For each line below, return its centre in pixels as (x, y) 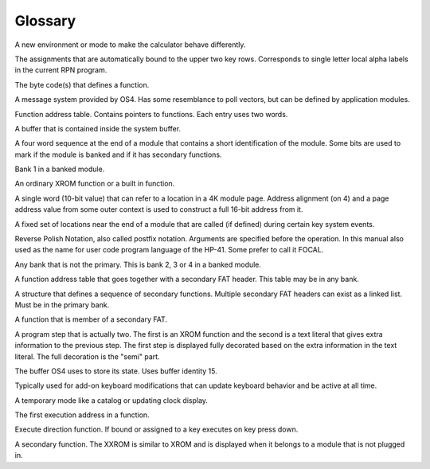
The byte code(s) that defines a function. (82, 84)
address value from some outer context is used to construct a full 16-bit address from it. (159, 209)
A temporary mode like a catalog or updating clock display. (111, 400)
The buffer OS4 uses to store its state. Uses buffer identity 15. (116, 371)
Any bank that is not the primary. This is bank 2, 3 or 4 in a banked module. (138, 264)
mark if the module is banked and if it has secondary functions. (118, 154)
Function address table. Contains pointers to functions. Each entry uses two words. (151, 114)
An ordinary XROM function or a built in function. (95, 184)
